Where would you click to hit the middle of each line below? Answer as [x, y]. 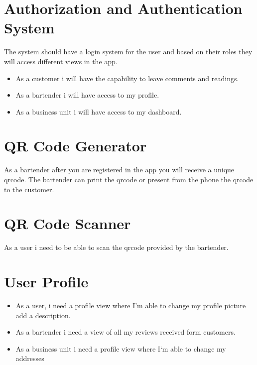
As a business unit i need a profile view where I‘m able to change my [121, 348]
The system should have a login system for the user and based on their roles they [128, 52]
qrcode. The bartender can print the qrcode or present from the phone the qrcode [129, 179]
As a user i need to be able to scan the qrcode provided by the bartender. [116, 247]
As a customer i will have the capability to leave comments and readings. [127, 78]
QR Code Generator [75, 146]
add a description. [43, 315]
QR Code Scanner [67, 223]
